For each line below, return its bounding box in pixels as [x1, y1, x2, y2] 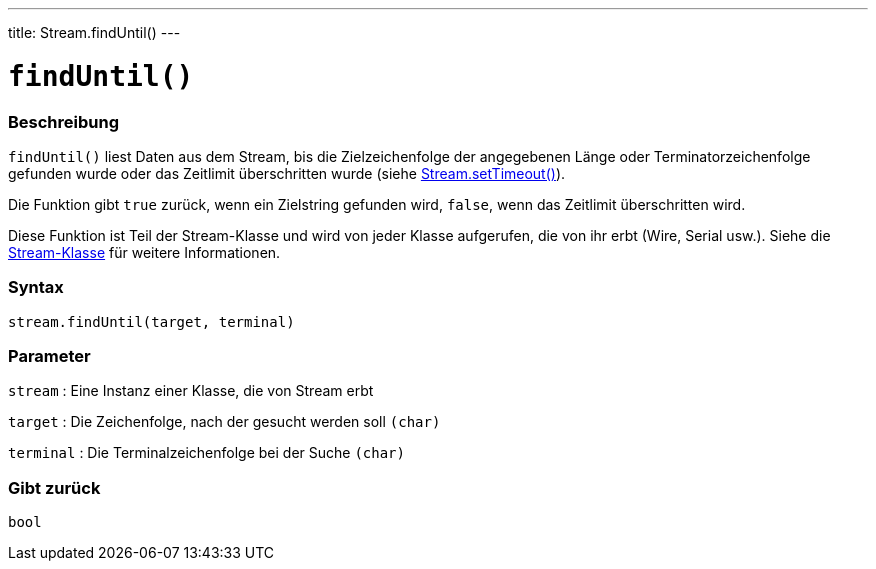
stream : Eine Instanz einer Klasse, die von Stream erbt [8, 382, 374, 400]
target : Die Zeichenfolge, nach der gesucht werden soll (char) [8, 413, 441, 431]
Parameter [8, 346, 91, 366]
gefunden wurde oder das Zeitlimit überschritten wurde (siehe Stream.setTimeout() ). [8, 164, 566, 182]
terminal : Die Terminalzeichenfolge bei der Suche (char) [8, 444, 405, 462]
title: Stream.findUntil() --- [8, 24, 181, 41]
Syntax [8, 277, 64, 298]
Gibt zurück [8, 477, 101, 498]
